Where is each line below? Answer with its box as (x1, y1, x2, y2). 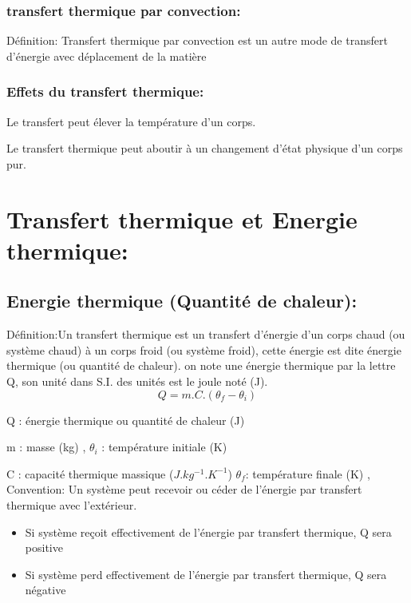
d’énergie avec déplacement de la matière (6, 47, 207, 64)
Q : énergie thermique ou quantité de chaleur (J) (6, 411, 245, 428)
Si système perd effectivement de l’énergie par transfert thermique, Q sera (25, 565, 387, 582)
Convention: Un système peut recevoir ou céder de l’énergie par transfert (6, 481, 362, 498)
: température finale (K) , (245, 465, 370, 482)
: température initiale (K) (101, 438, 227, 455)
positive (25, 539, 63, 556)
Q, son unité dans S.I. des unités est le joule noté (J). (6, 372, 268, 389)
